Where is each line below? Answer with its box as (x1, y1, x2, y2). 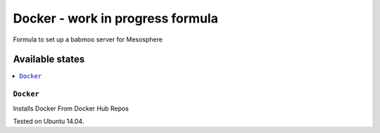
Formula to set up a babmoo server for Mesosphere (13, 35, 163, 44)
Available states (13, 53, 85, 65)
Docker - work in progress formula (13, 11, 218, 26)
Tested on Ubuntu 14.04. (13, 117, 84, 125)
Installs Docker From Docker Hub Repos (13, 104, 129, 113)
